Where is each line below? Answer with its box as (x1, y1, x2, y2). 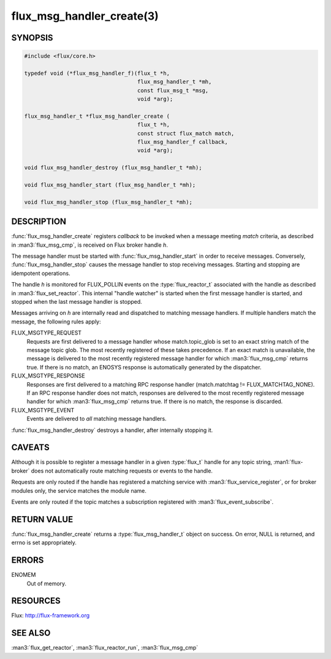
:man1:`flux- (273, 458, 303, 466)
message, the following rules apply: (11, 318, 101, 325)
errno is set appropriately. (11, 539, 77, 546)
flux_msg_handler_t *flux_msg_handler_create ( (24, 112, 170, 120)
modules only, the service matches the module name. (11, 487, 146, 494)
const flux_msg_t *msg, (137, 87, 209, 94)
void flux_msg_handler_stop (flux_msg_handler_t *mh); (24, 198, 192, 206)
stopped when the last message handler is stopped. (11, 298, 142, 306)
